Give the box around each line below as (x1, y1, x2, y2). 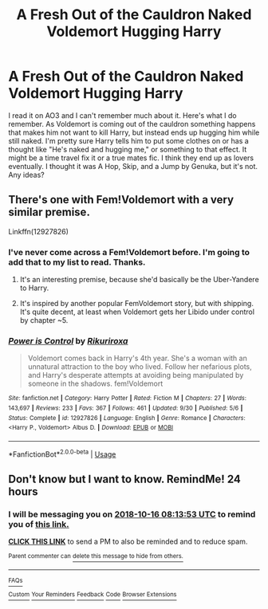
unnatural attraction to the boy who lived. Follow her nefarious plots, (27, 362, 253, 371)
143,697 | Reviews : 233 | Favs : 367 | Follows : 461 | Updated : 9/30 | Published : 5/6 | (8, 404, 243, 412)
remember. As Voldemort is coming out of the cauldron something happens (8, 119, 256, 128)
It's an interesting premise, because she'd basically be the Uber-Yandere (19, 275, 259, 285)
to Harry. (19, 283, 49, 293)
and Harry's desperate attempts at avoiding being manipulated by (27, 371, 244, 380)
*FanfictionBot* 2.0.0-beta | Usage (8, 448, 116, 459)
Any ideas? (8, 170, 45, 179)
